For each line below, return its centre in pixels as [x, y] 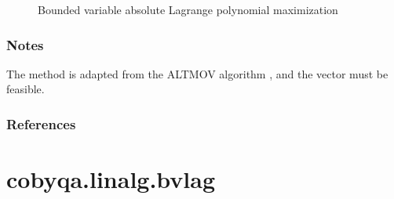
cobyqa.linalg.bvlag [111, 179]
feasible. [26, 89]
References [41, 123]
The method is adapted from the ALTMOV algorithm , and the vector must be [197, 73]
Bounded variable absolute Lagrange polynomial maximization [188, 9]
